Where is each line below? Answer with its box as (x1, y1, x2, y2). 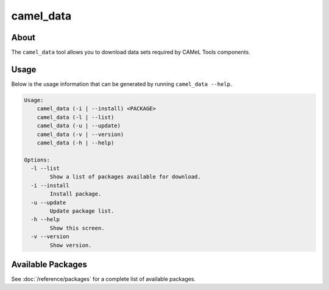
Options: (24, 156, 51, 163)
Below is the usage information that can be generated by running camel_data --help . (11, 80, 232, 88)
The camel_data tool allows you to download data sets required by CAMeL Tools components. (11, 49, 250, 56)
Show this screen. (49, 224, 105, 232)
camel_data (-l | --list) (37, 113, 115, 121)
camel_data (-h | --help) (37, 139, 115, 146)
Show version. (49, 241, 92, 249)
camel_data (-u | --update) (37, 122, 121, 129)
